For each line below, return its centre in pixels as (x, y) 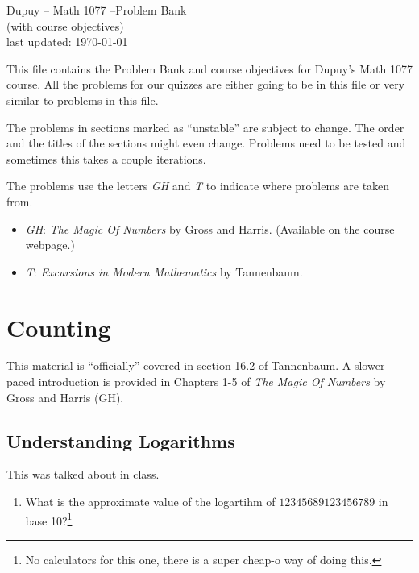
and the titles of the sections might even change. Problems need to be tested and (206, 143)
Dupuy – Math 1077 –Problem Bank (97, 10)
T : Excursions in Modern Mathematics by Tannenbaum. (164, 271)
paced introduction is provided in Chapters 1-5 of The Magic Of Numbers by (196, 382)
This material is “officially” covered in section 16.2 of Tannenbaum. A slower (196, 365)
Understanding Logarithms (121, 440)
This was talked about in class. (83, 474)
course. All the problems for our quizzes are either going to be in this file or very (206, 84)
